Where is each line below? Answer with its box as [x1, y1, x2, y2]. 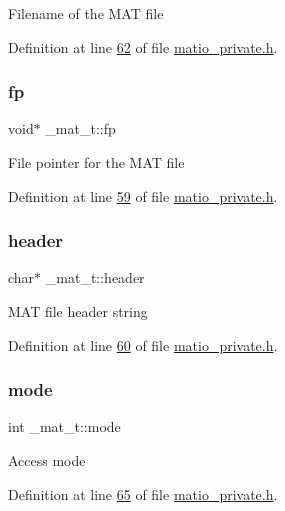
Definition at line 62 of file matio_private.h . [8, 36, 278, 57]
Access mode [8, 450, 86, 470]
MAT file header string [8, 301, 148, 321]
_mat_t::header [45, 267, 145, 288]
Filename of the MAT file [8, 3, 164, 23]
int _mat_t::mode [8, 416, 121, 437]
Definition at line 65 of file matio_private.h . [8, 483, 278, 504]
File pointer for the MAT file [8, 152, 185, 172]
